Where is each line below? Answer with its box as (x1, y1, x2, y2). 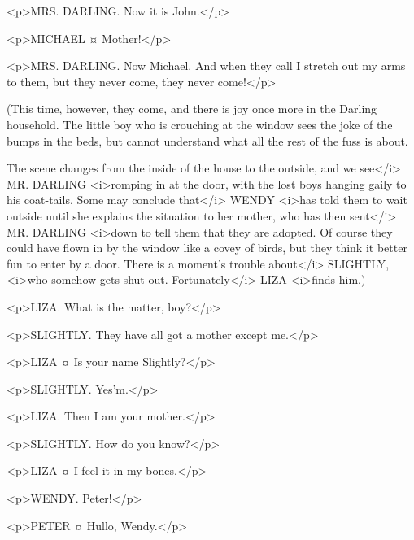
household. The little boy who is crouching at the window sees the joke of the (7, 115, 393, 133)
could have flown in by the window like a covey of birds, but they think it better (7, 239, 407, 256)
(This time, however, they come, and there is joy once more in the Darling (7, 100, 377, 117)
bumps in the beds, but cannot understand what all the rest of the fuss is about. (7, 132, 408, 149)
